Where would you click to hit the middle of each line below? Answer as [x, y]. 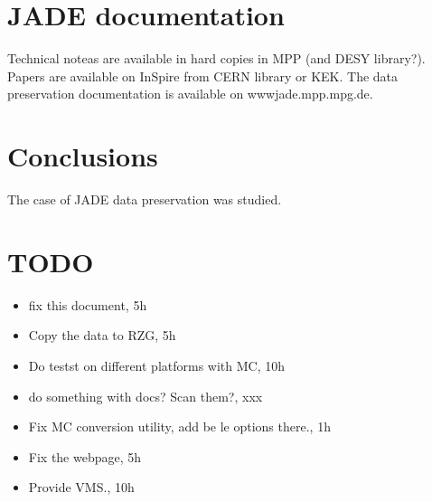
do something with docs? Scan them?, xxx [146, 396]
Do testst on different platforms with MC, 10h [157, 365]
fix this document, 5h [88, 304]
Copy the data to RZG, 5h [102, 335]
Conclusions [83, 156]
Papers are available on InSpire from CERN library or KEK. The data [203, 76]
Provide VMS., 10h [81, 487]
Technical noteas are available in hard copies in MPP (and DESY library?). [216, 58]
